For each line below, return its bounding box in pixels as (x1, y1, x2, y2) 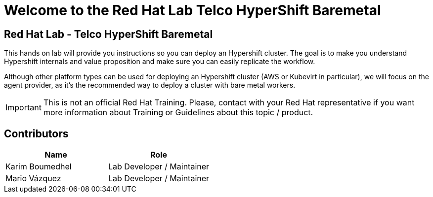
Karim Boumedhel (5, 162, 72, 172)
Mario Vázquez (5, 173, 61, 184)
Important (5, 102, 42, 113)
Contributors (4, 127, 69, 140)
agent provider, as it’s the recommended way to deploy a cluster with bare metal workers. (4, 81, 296, 90)
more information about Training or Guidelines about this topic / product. (43, 107, 313, 118)
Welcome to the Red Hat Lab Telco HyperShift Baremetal (4, 2, 381, 19)
